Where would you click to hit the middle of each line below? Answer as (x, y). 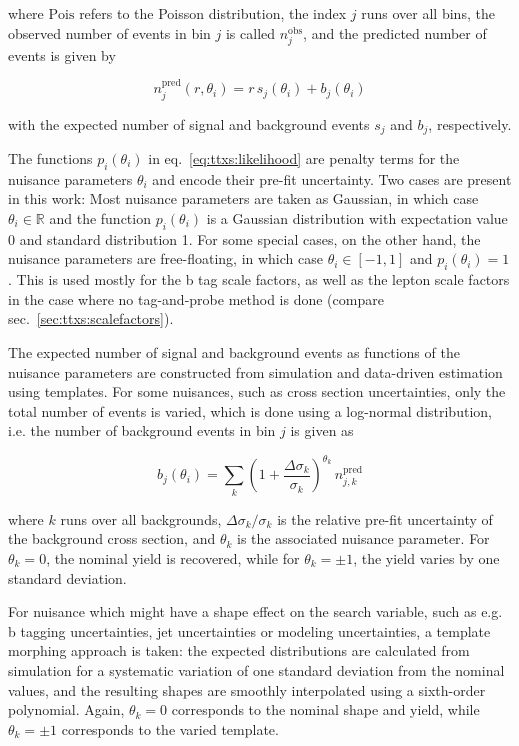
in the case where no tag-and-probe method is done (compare (196, 298)
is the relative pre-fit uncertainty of (385, 518)
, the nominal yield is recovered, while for (173, 557)
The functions (50, 158)
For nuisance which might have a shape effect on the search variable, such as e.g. (255, 611)
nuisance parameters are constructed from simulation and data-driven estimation (255, 371)
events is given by (62, 54)
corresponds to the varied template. (170, 728)
